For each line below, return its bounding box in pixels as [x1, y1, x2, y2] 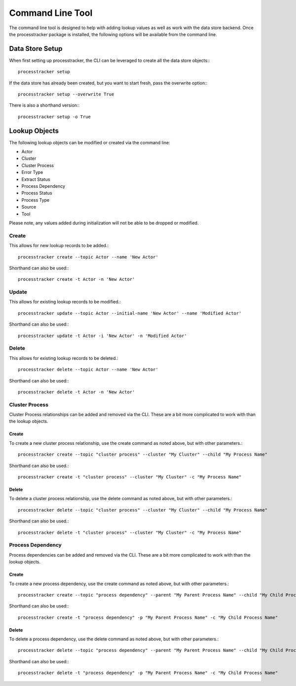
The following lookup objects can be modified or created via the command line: [9, 139, 170, 145]
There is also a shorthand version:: [9, 102, 80, 108]
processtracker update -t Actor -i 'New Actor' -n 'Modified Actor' [18, 333, 187, 339]
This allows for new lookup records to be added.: [9, 243, 109, 249]
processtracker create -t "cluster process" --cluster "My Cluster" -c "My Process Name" [18, 474, 242, 480]
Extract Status [21, 176, 50, 182]
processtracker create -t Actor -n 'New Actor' [18, 277, 135, 282]
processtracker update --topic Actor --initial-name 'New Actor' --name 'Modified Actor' [18, 310, 242, 316]
